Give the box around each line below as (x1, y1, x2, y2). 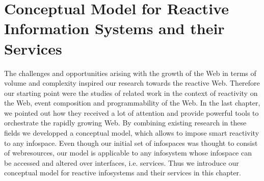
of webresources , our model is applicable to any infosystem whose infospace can (4, 147, 252, 158)
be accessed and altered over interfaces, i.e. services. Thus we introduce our (4, 157, 239, 168)
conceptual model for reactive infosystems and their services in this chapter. (4, 167, 241, 178)
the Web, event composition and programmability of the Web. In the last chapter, (4, 97, 260, 108)
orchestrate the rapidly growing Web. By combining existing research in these (4, 117, 247, 128)
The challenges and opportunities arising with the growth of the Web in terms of (4, 67, 256, 78)
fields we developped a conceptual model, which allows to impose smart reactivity (4, 127, 259, 138)
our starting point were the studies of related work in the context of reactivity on (4, 87, 258, 98)
